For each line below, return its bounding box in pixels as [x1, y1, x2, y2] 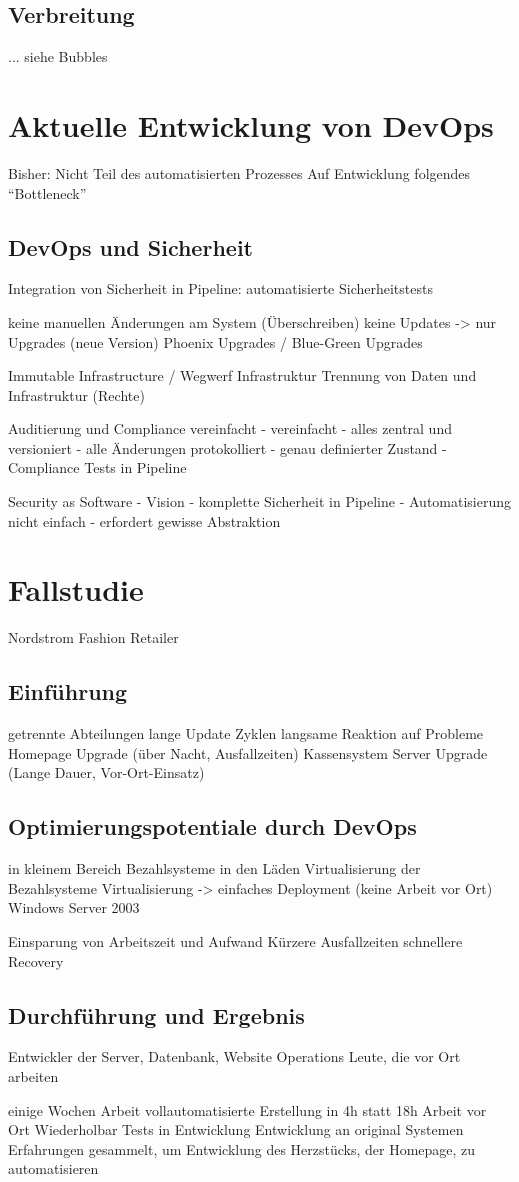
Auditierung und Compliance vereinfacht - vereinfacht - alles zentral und [8, 418, 452, 439]
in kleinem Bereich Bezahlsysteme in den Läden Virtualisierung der [8, 858, 421, 879]
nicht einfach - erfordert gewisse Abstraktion [8, 510, 281, 531]
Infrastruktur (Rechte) [8, 384, 145, 405]
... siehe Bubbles [8, 46, 108, 67]
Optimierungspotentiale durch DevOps [8, 811, 417, 842]
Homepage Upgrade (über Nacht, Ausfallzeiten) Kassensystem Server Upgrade [8, 742, 488, 763]
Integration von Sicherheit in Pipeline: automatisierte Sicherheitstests [8, 278, 433, 299]
